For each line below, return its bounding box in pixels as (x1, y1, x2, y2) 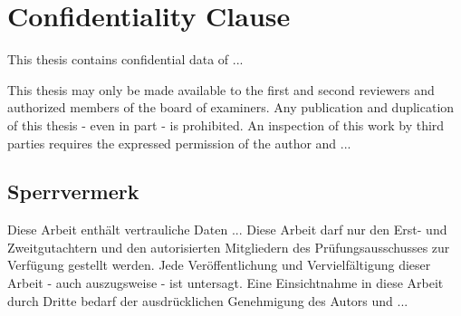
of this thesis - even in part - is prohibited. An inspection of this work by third (7, 115, 445, 134)
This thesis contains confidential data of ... (7, 50, 244, 69)
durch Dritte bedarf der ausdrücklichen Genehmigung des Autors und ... (7, 291, 408, 310)
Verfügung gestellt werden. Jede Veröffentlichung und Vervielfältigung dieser (7, 255, 431, 274)
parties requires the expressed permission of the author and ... (7, 133, 351, 152)
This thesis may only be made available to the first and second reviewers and (7, 80, 435, 99)
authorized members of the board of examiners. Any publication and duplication (7, 98, 455, 117)
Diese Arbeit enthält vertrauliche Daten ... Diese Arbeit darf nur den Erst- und (7, 220, 447, 239)
